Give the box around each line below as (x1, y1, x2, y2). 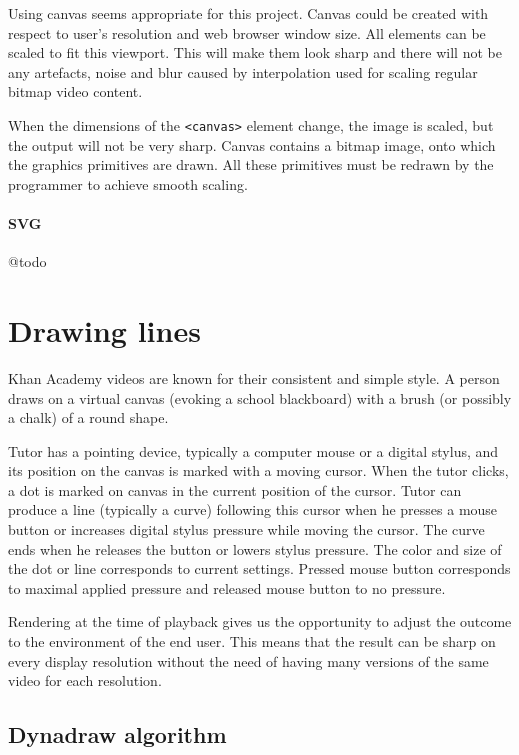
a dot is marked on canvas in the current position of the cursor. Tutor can (8, 479, 462, 500)
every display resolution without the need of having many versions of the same (8, 650, 489, 671)
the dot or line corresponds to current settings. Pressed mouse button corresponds (8, 558, 511, 579)
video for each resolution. (8, 670, 162, 691)
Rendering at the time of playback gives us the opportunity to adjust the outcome (8, 611, 512, 632)
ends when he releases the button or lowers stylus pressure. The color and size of (8, 538, 502, 559)
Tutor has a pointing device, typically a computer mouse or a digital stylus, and (8, 440, 499, 461)
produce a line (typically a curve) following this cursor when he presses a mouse (8, 499, 498, 520)
